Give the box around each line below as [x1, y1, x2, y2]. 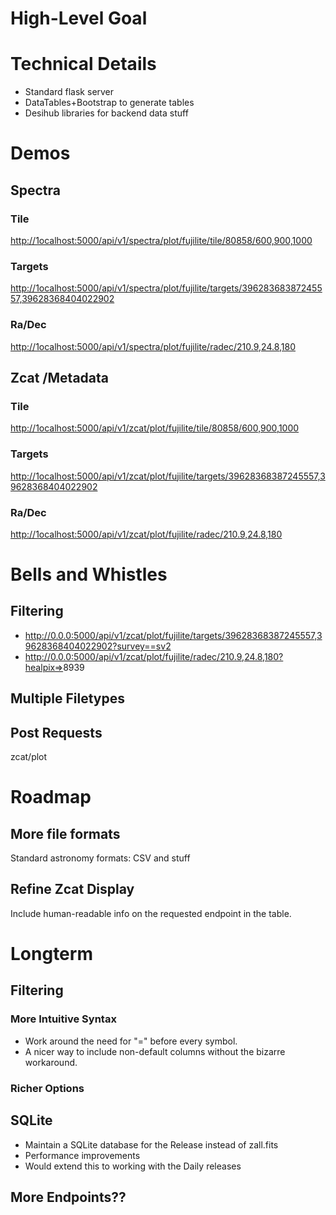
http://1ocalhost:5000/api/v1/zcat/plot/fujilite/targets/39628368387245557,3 [10, 470, 326, 482]
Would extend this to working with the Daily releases [24, 1160, 242, 1172]
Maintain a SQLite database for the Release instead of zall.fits [24, 1138, 279, 1151]
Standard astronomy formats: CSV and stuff [10, 852, 191, 864]
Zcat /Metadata [10, 369, 109, 386]
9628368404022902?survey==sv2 [24, 640, 172, 652]
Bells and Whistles [10, 563, 168, 586]
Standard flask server [24, 86, 115, 98]
